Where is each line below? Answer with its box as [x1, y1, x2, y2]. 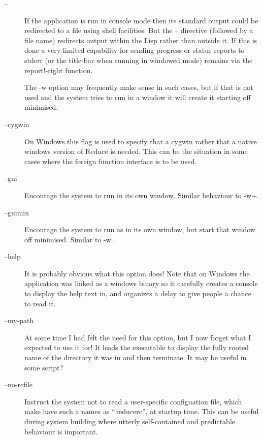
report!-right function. [24, 65, 93, 75]
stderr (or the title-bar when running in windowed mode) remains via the [24, 54, 253, 65]
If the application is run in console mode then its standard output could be [24, 15, 258, 25]
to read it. [24, 298, 56, 308]
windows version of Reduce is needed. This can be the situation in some [24, 146, 248, 156]
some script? [24, 362, 63, 372]
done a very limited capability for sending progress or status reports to [24, 45, 245, 55]
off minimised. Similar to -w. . [24, 234, 115, 244]
